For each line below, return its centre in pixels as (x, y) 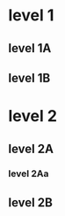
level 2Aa (29, 174)
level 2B (31, 202)
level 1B (29, 77)
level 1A (30, 48)
